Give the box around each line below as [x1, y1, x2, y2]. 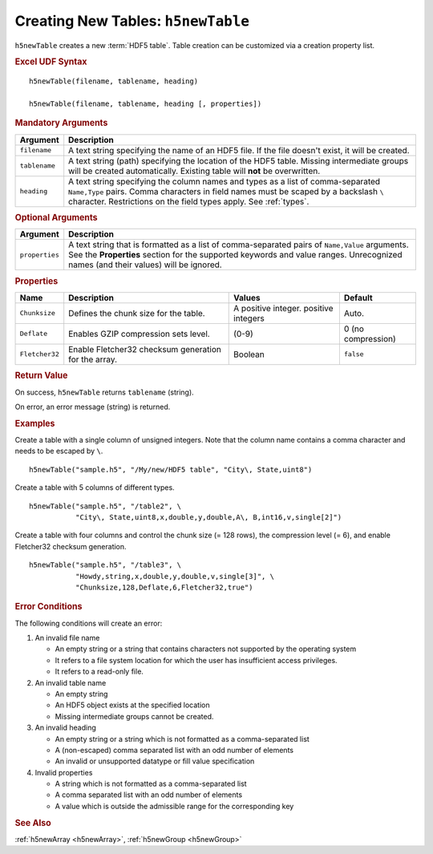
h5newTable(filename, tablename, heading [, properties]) [29, 99, 262, 108]
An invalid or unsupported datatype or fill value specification [55, 756, 255, 766]
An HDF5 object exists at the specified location [55, 700, 210, 710]
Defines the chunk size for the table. [68, 307, 205, 318]
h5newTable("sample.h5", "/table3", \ [29, 561, 182, 569]
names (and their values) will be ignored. [68, 259, 222, 270]
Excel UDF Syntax [14, 56, 87, 67]
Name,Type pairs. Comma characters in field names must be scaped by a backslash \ [68, 185, 384, 196]
